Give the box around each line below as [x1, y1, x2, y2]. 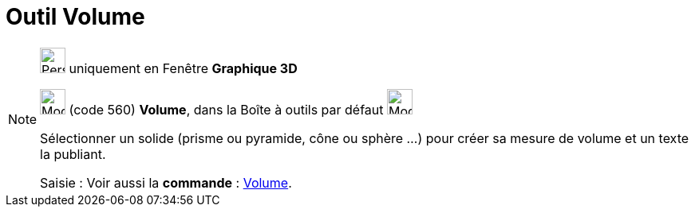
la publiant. [40, 145, 106, 162]
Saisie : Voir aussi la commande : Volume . [40, 174, 292, 191]
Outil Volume [6, 3, 145, 30]
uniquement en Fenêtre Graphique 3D [69, 60, 298, 76]
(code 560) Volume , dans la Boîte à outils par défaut [69, 101, 384, 118]
